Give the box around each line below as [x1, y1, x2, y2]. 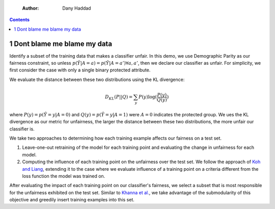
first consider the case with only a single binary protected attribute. [9, 67, 151, 73]
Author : [22, 5, 39, 11]
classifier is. [9, 125, 35, 132]
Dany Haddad [62, 5, 91, 11]
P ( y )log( [138, 94, 157, 99]
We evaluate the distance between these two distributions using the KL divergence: [9, 76, 185, 83]
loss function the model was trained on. [22, 173, 105, 179]
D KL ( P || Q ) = [104, 94, 133, 101]
